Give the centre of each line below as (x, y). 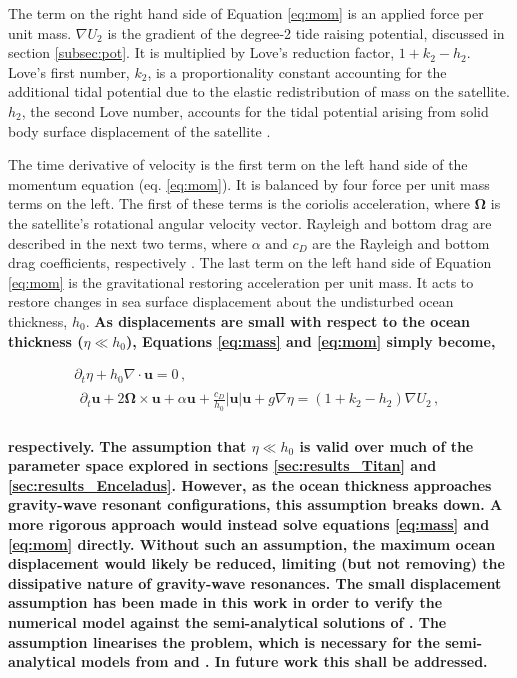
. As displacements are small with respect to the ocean (278, 320)
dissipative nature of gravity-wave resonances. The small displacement (255, 582)
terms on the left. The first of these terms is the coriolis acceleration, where (239, 203)
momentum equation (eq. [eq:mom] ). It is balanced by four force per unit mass (249, 183)
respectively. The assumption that (127, 445)
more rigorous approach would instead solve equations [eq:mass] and (249, 524)
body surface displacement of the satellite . (139, 130)
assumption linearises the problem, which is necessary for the (224, 641)
